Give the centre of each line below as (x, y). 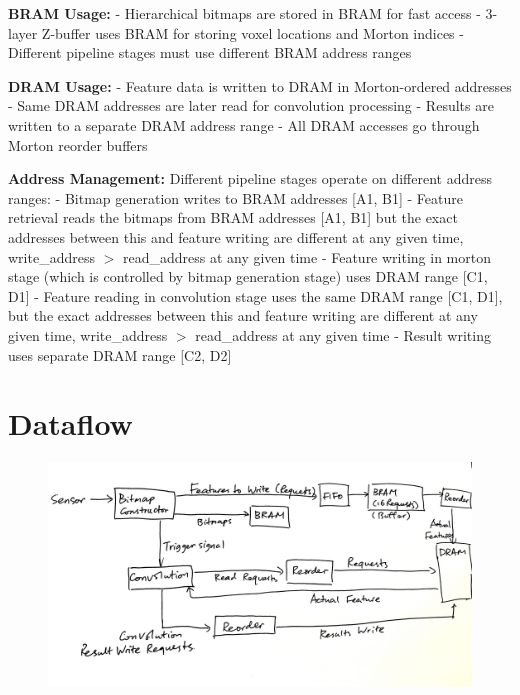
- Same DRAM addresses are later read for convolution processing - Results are (251, 105)
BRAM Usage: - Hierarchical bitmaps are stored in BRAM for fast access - (244, 13)
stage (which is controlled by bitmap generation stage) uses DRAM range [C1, (248, 276)
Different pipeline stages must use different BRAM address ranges (210, 52)
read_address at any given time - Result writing (343, 334)
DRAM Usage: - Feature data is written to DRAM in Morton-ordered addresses (260, 85)
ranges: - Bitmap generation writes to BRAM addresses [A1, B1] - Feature (235, 197)
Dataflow (70, 423)
